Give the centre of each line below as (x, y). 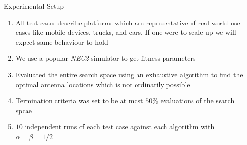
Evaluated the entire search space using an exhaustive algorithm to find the (129, 74)
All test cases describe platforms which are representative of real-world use (128, 22)
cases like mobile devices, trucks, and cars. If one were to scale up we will (126, 32)
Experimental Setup (34, 6)
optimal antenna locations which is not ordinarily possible (103, 84)
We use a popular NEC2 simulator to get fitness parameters (106, 58)
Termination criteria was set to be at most (79, 101)
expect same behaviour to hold (62, 41)
